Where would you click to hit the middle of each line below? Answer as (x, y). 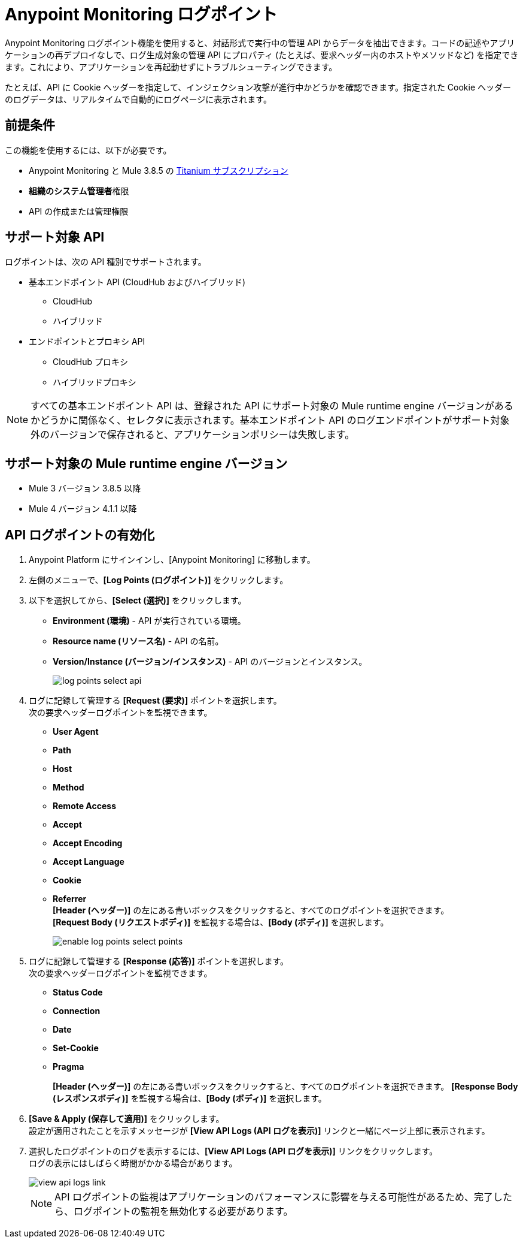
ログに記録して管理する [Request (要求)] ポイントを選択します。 (155, 701)
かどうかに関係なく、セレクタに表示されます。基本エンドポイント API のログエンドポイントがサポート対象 (270, 420)
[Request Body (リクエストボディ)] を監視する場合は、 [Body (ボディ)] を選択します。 (221, 922)
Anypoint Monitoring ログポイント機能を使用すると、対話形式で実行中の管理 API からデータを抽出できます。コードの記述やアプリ (260, 43)
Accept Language (89, 862)
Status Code (78, 992)
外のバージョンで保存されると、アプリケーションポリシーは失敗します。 (193, 435)
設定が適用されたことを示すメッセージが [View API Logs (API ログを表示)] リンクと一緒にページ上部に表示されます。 (259, 1131)
